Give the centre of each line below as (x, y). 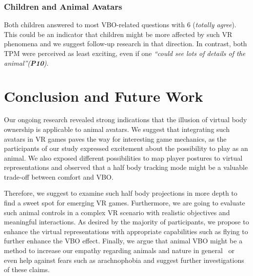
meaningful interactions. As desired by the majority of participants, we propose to (126, 222)
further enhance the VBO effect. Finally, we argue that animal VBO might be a (123, 241)
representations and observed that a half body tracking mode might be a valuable (126, 167)
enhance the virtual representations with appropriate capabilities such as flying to (126, 231)
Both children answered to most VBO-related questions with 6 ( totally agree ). (120, 25)
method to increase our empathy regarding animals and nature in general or (119, 250)
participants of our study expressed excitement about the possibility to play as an (126, 148)
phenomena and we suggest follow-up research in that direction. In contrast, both (126, 44)
